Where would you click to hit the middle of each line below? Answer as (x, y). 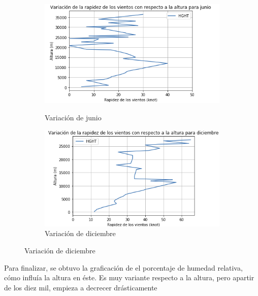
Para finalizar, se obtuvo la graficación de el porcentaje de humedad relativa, (123, 267)
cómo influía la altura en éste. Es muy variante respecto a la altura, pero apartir (129, 277)
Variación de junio (73, 118)
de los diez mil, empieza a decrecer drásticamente (81, 287)
